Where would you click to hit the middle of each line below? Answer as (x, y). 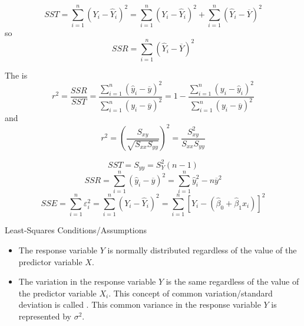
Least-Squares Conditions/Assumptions (76, 230)
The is (16, 75)
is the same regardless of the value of (232, 281)
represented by (45, 316)
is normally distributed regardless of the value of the (202, 250)
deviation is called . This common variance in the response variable (140, 304)
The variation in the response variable (87, 281)
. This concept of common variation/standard (191, 293)
